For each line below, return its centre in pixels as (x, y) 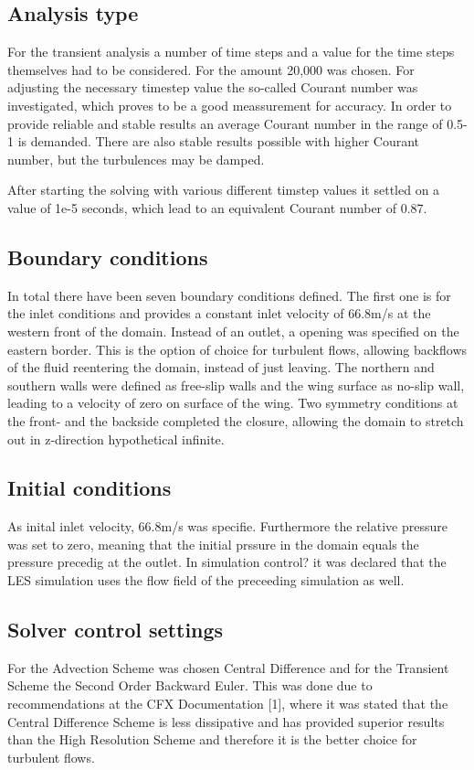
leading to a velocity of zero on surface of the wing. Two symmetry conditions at (233, 403)
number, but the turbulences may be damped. (136, 159)
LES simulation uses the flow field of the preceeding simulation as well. (206, 580)
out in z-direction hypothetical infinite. (116, 438)
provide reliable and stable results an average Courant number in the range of (225, 123)
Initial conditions (90, 488)
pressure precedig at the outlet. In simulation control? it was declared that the (227, 562)
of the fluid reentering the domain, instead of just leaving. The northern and (221, 367)
